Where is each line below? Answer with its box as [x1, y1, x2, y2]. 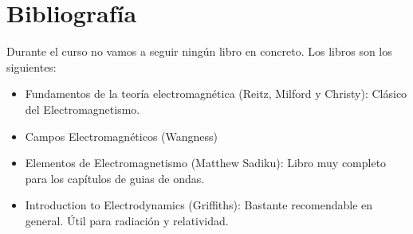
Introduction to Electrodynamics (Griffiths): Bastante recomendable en [25, 197, 373, 213]
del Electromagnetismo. [25, 100, 140, 117]
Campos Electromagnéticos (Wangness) [25, 127, 218, 144]
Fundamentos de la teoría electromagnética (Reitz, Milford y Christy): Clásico [25, 85, 407, 102]
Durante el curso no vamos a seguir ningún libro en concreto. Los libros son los [6, 43, 392, 60]
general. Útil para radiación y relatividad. [25, 212, 229, 228]
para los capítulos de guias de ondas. [25, 170, 205, 186]
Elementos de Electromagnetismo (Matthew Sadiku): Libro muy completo [25, 154, 387, 171]
